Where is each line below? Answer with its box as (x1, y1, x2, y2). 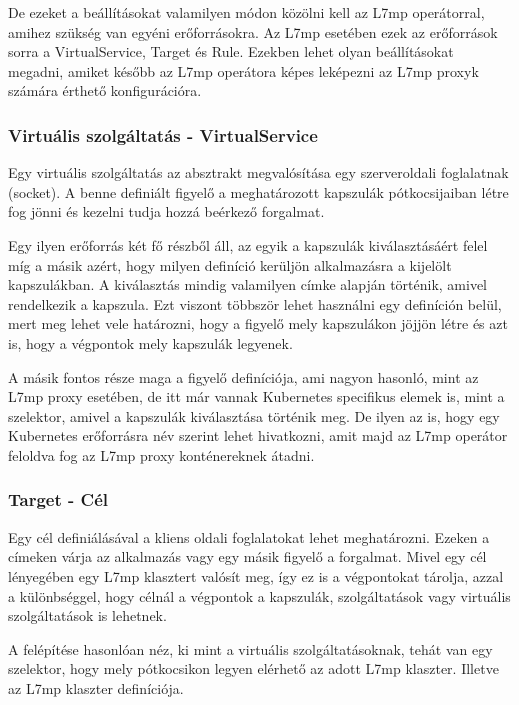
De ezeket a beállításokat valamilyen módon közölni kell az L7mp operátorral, (8, 2, 485, 22)
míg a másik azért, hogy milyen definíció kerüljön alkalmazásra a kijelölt (8, 254, 452, 275)
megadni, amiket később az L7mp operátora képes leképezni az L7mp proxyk (8, 60, 479, 81)
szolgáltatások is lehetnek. (8, 605, 167, 626)
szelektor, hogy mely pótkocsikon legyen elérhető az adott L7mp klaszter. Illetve (8, 658, 499, 679)
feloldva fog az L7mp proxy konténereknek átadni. (8, 444, 315, 465)
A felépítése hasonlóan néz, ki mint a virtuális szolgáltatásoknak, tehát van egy (8, 638, 493, 659)
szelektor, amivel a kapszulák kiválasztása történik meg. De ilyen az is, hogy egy (8, 405, 500, 426)
